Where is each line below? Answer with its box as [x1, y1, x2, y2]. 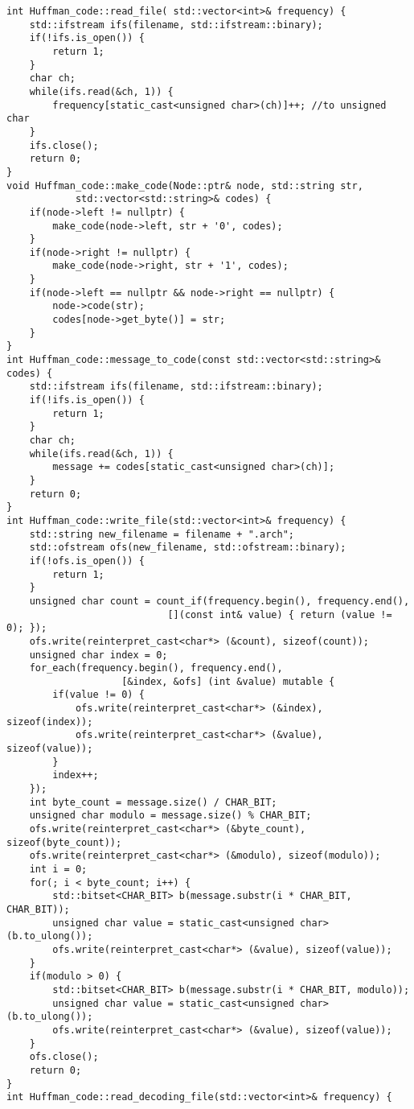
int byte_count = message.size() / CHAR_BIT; [29, 796, 277, 808]
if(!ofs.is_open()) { [29, 554, 145, 567]
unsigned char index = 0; [29, 649, 168, 661]
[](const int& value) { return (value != [167, 608, 392, 620]
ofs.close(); [29, 1051, 99, 1063]
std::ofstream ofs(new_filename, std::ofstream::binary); [29, 542, 346, 554]
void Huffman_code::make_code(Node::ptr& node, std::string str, [6, 179, 363, 192]
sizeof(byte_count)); [6, 836, 122, 848]
